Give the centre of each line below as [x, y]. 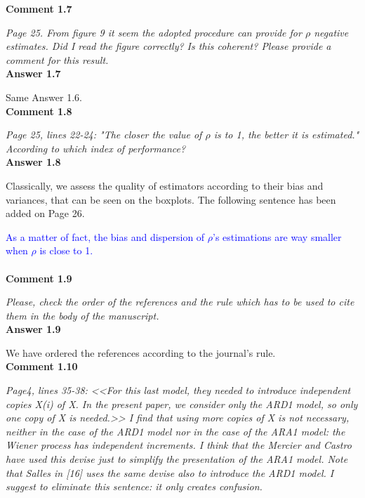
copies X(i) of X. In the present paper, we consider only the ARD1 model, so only [182, 404]
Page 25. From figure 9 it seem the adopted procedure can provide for [154, 32]
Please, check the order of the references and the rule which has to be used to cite [180, 302]
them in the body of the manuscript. [82, 315]
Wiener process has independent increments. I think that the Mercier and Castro [179, 445]
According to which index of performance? [96, 148]
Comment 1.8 [39, 111]
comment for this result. [57, 59]
